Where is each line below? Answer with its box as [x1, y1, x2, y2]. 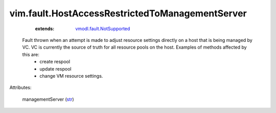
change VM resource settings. [39, 73, 103, 79]
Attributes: [9, 84, 32, 91]
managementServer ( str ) [22, 96, 74, 102]
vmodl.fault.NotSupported [75, 26, 130, 32]
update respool [39, 65, 72, 72]
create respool [39, 59, 71, 65]
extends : [35, 26, 55, 32]
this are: [22, 51, 39, 57]
